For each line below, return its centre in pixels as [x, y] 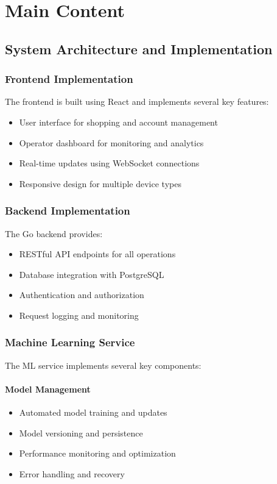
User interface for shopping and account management [118, 122]
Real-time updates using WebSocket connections [109, 163]
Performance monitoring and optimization [97, 453]
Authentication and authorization [82, 295]
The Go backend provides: [54, 233]
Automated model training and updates [93, 412]
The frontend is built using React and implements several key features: [137, 101]
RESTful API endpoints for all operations [97, 254]
